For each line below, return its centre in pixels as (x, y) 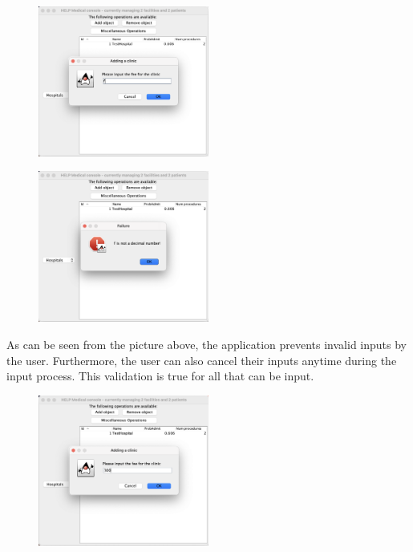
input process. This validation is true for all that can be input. (160, 376)
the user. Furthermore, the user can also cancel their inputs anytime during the (202, 360)
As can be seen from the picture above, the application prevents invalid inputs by (206, 344)
